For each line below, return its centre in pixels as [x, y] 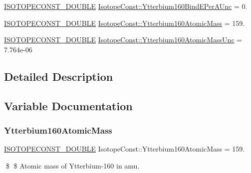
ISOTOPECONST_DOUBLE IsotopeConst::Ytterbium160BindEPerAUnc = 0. [126, 6]
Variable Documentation [68, 105]
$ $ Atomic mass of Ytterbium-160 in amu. [73, 165]
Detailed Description [59, 76]
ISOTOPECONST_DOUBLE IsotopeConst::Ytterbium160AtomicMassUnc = [123, 40]
